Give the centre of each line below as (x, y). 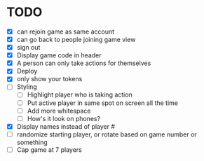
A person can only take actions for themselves (84, 63)
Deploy (27, 71)
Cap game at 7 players (49, 149)
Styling (27, 87)
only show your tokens (49, 79)
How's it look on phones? (64, 118)
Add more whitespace (59, 111)
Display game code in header (59, 55)
